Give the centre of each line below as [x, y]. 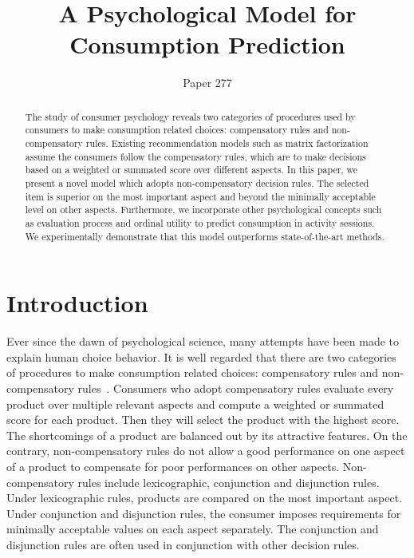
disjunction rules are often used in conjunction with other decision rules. [183, 544]
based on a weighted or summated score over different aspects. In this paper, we [191, 170]
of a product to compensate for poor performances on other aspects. [173, 466]
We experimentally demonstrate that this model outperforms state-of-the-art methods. [205, 236]
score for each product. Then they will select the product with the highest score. [203, 419]
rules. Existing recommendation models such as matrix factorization [227, 143]
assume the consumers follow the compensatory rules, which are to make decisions [195, 156]
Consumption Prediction [207, 44]
